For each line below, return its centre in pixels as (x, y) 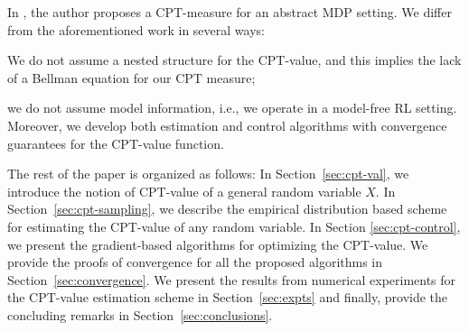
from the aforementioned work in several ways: (136, 29)
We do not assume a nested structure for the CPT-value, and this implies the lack (234, 60)
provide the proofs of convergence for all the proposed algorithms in (195, 262)
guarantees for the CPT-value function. (116, 143)
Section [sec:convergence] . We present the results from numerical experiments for (232, 279)
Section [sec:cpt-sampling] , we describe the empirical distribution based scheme (227, 209)
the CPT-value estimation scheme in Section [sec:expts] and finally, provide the (228, 297)
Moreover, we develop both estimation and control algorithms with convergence (227, 125)
